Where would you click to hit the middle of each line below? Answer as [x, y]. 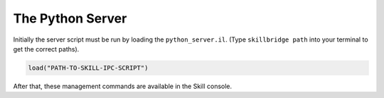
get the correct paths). [46, 49]
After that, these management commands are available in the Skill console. [123, 86]
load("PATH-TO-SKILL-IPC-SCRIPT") [88, 68]
